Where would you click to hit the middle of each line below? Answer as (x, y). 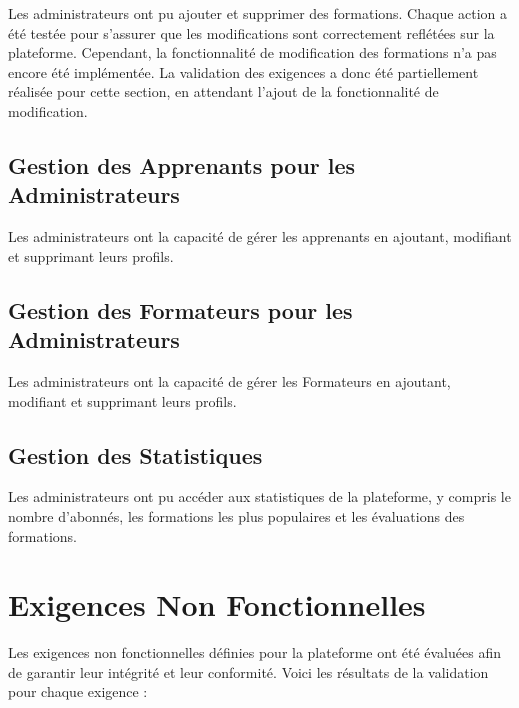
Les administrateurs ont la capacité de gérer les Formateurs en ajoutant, (229, 380)
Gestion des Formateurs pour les (180, 309)
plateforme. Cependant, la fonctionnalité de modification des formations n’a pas (252, 52)
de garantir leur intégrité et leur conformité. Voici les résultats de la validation (248, 671)
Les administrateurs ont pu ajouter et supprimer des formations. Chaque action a (258, 13)
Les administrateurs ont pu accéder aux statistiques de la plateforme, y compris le (259, 496)
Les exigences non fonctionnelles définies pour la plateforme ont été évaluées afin (254, 652)
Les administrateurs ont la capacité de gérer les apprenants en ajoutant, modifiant (260, 236)
